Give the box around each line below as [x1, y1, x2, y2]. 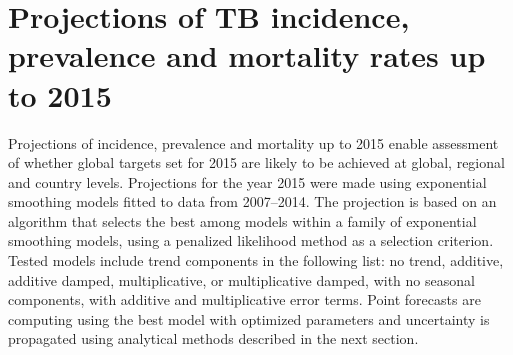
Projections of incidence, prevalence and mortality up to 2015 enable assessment [8, 132, 499, 153]
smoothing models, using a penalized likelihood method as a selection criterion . [8, 230, 494, 251]
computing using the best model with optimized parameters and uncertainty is [8, 308, 490, 329]
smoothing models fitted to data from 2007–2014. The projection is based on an [8, 191, 497, 212]
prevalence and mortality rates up [8, 35, 486, 76]
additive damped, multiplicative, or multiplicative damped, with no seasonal [8, 269, 475, 290]
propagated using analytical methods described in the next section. [8, 328, 419, 349]
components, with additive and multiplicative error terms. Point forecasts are [8, 289, 481, 310]
